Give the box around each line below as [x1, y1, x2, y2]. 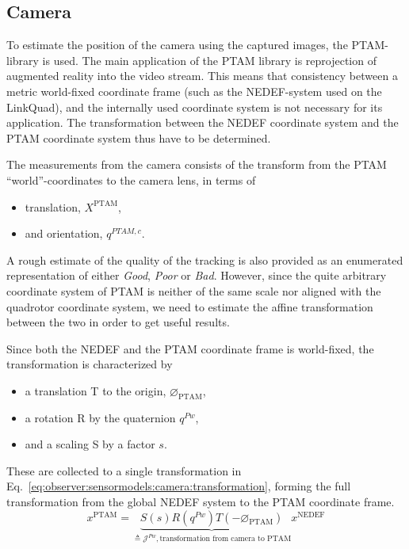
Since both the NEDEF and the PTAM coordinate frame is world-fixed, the [6, 340, 374, 356]
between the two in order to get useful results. [6, 314, 230, 330]
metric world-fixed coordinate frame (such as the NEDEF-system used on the [6, 82, 382, 99]
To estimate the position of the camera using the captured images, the [6, 36, 348, 53]
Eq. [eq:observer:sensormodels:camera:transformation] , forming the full [6, 478, 351, 494]
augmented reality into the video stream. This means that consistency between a [6, 67, 398, 84]
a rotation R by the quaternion [25, 409, 176, 425]
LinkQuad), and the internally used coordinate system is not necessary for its [6, 98, 383, 115]
